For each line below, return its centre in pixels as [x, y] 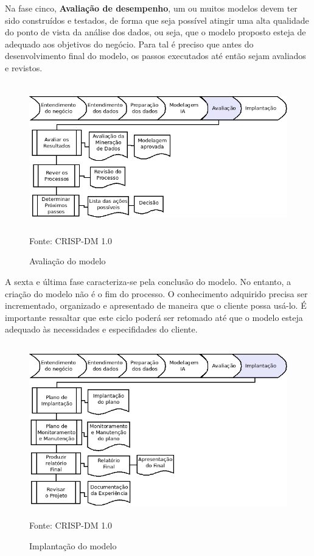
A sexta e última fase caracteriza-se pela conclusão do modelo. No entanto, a [148, 281]
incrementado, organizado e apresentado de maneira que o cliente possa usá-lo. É [156, 305]
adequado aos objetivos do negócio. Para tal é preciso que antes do [129, 44]
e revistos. [24, 67]
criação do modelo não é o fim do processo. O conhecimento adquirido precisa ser [156, 293]
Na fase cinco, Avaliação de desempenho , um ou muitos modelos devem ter [151, 8]
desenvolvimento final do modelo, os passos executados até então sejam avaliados [155, 56]
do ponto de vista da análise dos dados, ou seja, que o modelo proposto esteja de [155, 32]
